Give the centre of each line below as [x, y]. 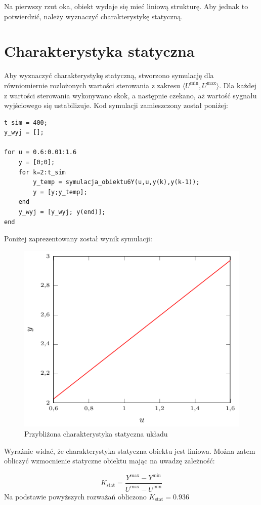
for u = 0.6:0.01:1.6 [40, 152]
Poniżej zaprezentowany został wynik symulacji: [78, 239]
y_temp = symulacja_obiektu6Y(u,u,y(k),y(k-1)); [116, 182]
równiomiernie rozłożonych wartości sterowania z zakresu [92, 85]
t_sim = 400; [26, 122]
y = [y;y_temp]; [60, 192]
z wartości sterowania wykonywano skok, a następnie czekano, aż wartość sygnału [130, 95]
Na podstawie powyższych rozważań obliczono [75, 496]
